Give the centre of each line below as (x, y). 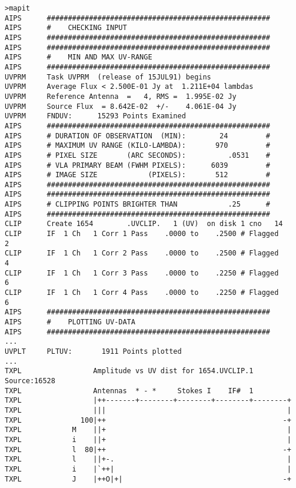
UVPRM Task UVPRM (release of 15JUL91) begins (108, 77)
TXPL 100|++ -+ (148, 420)
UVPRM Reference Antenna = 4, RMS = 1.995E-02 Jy (121, 96)
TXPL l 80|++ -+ (148, 449)
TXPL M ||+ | (148, 430)
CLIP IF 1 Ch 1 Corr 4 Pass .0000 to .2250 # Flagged (142, 293)
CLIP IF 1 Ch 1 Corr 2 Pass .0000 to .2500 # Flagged (142, 253)
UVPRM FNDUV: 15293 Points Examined (95, 116)
